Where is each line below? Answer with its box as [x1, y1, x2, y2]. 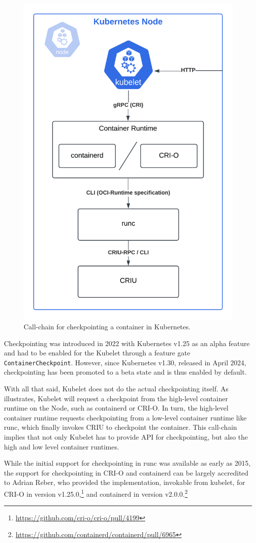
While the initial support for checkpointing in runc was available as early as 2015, [4, 458, 251, 468]
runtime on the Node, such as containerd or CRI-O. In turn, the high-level [4, 403, 228, 413]
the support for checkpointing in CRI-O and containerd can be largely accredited [4, 467, 249, 478]
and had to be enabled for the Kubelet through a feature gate [4, 348, 191, 358]
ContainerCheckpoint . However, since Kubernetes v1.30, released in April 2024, [4, 357, 246, 367]
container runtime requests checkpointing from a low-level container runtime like [4, 412, 247, 422]
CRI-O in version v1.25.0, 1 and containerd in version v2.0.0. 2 [4, 487, 188, 499]
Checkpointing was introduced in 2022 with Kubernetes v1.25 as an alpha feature [4, 338, 250, 348]
